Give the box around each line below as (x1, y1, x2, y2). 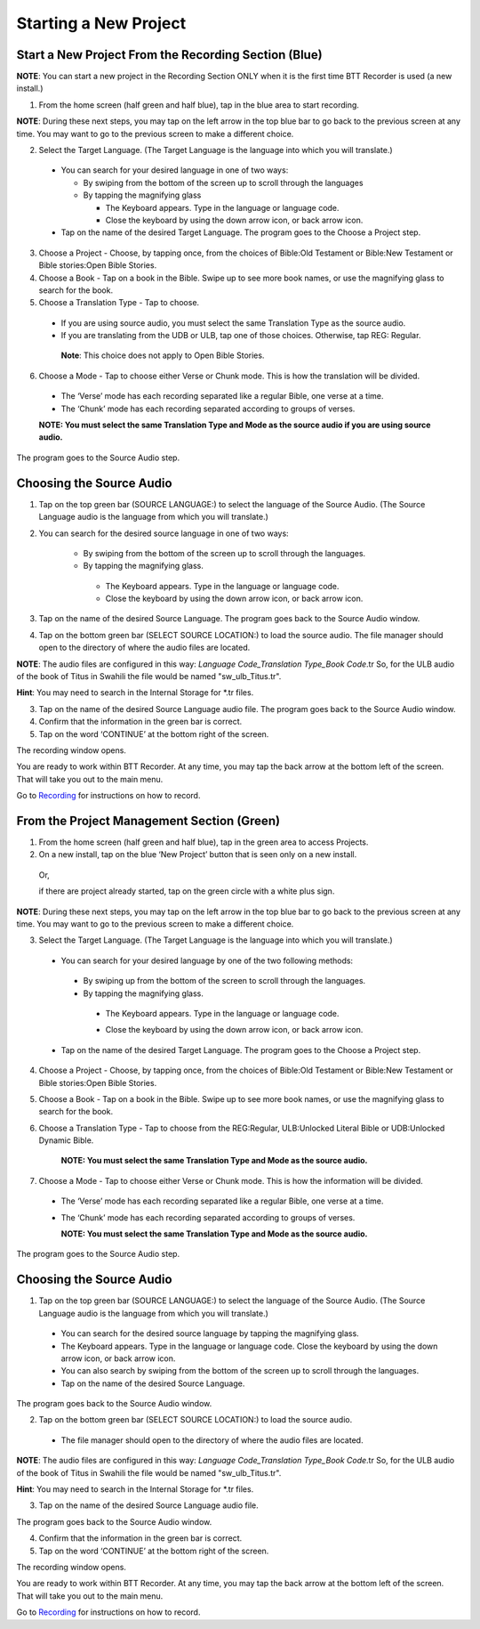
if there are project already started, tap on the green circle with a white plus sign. (38, 886, 335, 896)
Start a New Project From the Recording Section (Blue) (16, 47, 324, 62)
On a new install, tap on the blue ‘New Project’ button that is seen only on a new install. (38, 849, 357, 860)
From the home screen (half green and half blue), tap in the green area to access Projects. (38, 837, 369, 847)
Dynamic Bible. (38, 1135, 94, 1146)
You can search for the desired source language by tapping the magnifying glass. (60, 1328, 359, 1339)
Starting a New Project (16, 13, 187, 33)
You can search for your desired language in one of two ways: (60, 165, 289, 175)
